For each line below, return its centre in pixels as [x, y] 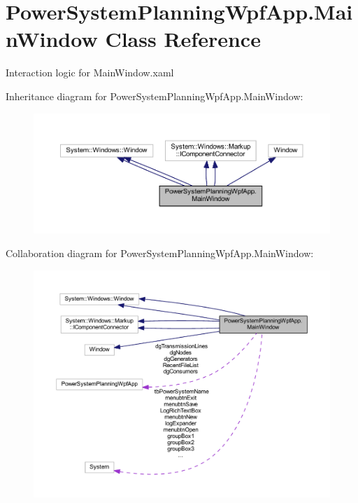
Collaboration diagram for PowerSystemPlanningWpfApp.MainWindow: [160, 253]
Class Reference [183, 39]
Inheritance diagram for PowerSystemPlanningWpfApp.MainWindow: [155, 96]
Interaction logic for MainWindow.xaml [90, 73]
